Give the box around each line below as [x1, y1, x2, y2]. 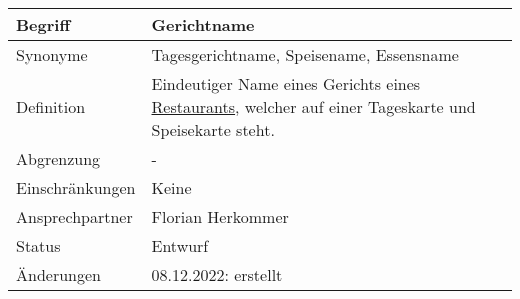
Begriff [16, 13, 71, 36]
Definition [16, 95, 86, 118]
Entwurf [151, 234, 209, 257]
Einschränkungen [16, 176, 136, 199]
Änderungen [16, 263, 101, 286]
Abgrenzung [16, 147, 101, 170]
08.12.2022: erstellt [151, 263, 283, 286]
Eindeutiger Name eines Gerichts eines [151, 72, 421, 95]
